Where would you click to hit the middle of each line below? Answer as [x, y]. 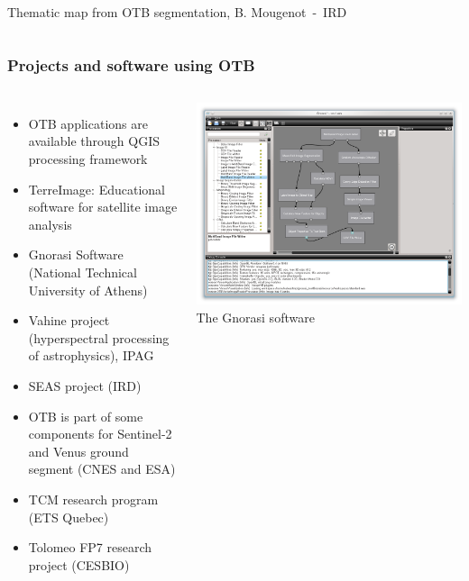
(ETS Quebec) [69, 517]
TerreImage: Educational [97, 189]
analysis [50, 224]
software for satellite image [103, 207]
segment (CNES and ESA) [102, 469]
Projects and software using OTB [131, 64]
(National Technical [83, 272]
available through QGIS [94, 141]
